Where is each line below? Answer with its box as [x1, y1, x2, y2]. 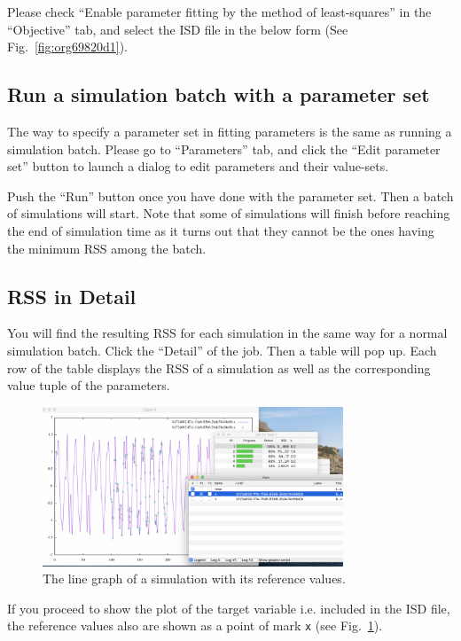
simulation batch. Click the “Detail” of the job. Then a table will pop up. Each [7, 340, 437, 359]
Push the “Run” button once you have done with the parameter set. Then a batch [7, 186, 454, 205]
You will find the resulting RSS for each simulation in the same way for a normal [7, 324, 448, 342]
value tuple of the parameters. [7, 376, 170, 395]
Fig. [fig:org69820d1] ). [7, 37, 129, 56]
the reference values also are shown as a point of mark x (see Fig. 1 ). [7, 616, 383, 635]
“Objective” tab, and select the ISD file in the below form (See [7, 20, 348, 38]
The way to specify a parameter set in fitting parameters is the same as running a [7, 121, 452, 140]
